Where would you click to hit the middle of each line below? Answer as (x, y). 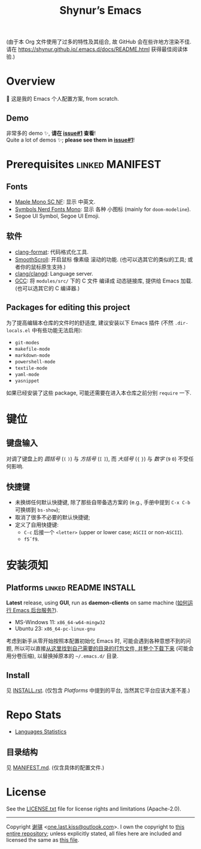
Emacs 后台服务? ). (36, 610)
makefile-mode (32, 349)
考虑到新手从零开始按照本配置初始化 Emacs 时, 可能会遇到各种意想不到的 (96, 641)
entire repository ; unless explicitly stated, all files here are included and (94, 833)
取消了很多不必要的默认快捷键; (53, 517)
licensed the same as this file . (43, 839)
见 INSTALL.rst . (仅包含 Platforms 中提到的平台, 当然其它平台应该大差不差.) (98, 691)
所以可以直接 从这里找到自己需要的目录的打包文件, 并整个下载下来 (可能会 (104, 649)
